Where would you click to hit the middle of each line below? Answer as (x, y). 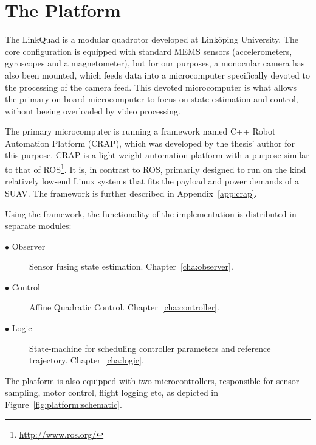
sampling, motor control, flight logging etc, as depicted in (112, 392)
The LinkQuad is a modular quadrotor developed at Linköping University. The (152, 39)
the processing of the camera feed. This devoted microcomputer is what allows (151, 87)
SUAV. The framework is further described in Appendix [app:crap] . (131, 193)
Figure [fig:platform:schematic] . (64, 405)
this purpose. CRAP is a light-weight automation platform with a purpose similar (157, 155)
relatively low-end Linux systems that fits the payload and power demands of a (152, 181)
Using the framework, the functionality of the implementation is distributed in (151, 213)
